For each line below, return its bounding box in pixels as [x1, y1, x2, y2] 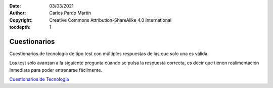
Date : [9, 3, 21, 9]
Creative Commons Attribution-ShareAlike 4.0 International [49, 17, 172, 23]
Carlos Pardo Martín [49, 10, 91, 16]
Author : [9, 10, 26, 16]
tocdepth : [9, 24, 31, 30]
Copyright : [9, 17, 33, 23]
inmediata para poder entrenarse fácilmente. [9, 67, 102, 73]
